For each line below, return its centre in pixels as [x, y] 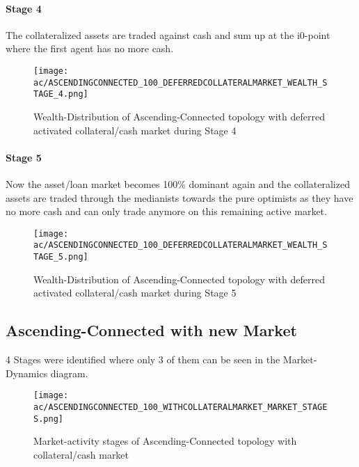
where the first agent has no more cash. [90, 48]
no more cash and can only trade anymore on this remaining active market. [166, 211]
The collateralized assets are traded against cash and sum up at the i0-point [168, 34]
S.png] [48, 419]
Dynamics [27, 373]
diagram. [69, 373]
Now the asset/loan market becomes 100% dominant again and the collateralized [178, 183]
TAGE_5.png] [61, 257]
